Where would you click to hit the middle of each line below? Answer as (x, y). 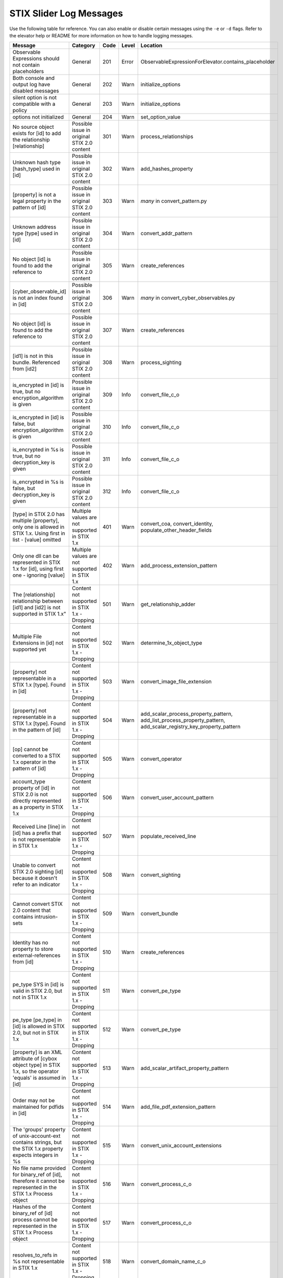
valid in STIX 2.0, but (37, 991)
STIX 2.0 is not (30, 794)
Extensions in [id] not (38, 643)
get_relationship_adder (168, 604)
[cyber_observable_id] (39, 291)
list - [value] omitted (37, 540)
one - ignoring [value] (39, 575)
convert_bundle (159, 914)
